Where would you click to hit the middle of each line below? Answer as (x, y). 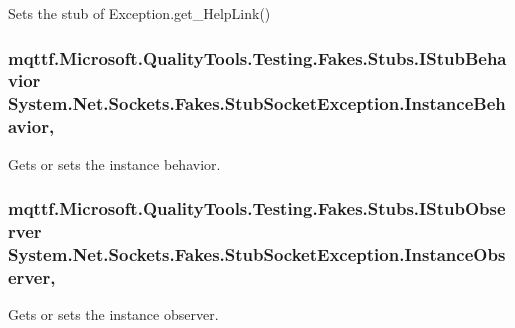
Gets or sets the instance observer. (113, 314)
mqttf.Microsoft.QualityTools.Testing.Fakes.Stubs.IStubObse (257, 208)
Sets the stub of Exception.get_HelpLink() (139, 13)
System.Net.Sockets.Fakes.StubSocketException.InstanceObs (257, 253)
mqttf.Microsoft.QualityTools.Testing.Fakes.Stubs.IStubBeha (257, 57)
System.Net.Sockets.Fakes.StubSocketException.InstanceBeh (257, 103)
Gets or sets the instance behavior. (114, 163)
